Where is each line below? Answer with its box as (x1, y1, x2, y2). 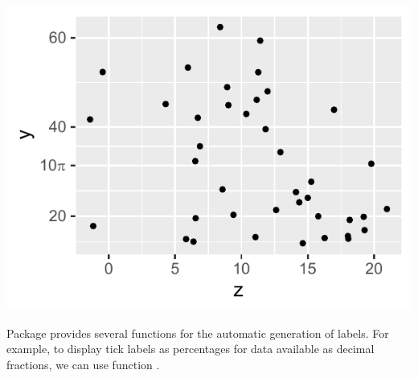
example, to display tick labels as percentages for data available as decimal (6, 340, 375, 357)
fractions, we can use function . (6, 355, 160, 372)
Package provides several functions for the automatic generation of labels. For (6, 324, 389, 341)
